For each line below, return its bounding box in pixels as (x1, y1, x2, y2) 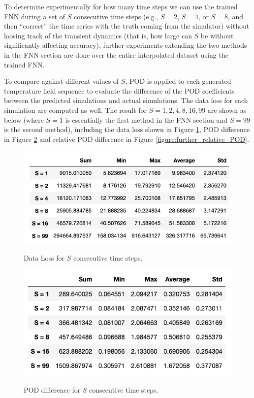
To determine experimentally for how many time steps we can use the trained (4, 1, 238, 11)
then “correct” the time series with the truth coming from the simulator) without (4, 21, 250, 31)
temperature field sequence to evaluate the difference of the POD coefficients (4, 85, 235, 96)
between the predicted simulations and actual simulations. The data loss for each (4, 95, 248, 105)
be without (200, 30, 234, 40)
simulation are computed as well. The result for (4, 104, 147, 115)
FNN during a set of (4, 11, 65, 21)
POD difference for (24, 385, 81, 395)
